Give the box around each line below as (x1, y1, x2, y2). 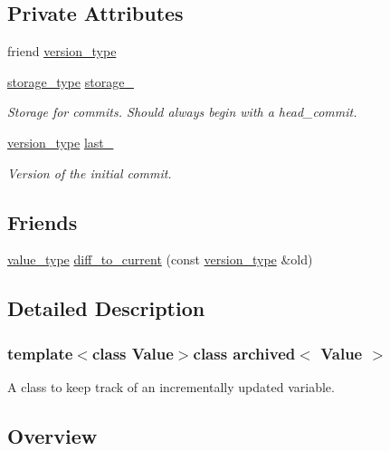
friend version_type (7, 42, 117, 61)
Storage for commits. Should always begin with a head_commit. (7, 102, 357, 121)
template (7, 341, 73, 364)
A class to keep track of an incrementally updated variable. (7, 377, 335, 396)
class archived (193, 341, 296, 364)
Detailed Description (7, 294, 205, 322)
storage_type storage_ (7, 72, 134, 91)
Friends (7, 207, 78, 235)
